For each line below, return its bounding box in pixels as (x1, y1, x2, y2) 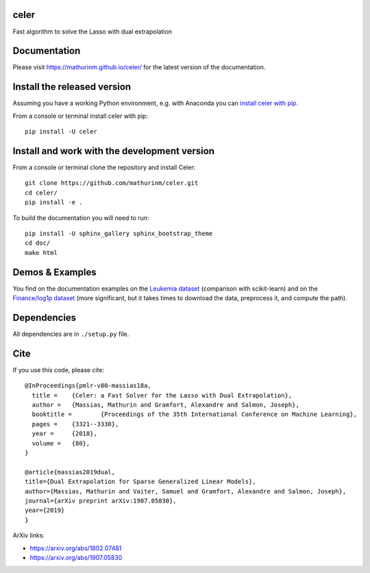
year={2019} (25, 507, 65, 514)
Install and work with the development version (12, 145, 215, 157)
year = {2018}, (32, 430, 97, 438)
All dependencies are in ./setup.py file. (12, 330, 129, 338)
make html (25, 249, 58, 256)
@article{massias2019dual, (25, 468, 116, 476)
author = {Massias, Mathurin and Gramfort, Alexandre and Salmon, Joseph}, (32, 401, 299, 409)
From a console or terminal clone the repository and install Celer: (12, 163, 196, 171)
